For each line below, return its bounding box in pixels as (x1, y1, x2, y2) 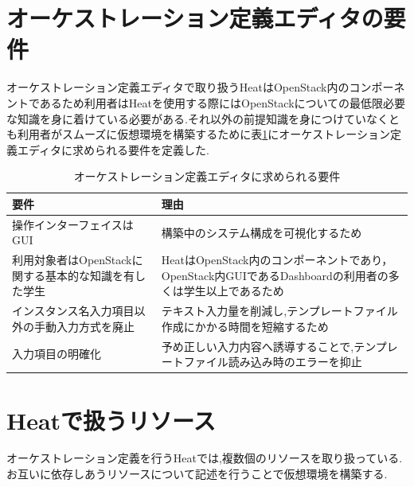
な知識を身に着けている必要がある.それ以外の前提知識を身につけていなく (6, 110, 389, 127)
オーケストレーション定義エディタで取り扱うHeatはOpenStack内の (6, 79, 350, 95)
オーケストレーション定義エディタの (6, 2, 384, 34)
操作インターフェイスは (12, 216, 134, 232)
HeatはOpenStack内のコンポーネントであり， (161, 251, 393, 268)
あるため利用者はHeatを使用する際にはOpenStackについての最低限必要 (39, 94, 406, 111)
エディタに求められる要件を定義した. (17, 141, 209, 158)
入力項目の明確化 (12, 345, 101, 362)
